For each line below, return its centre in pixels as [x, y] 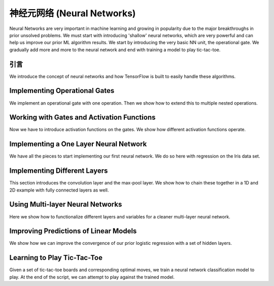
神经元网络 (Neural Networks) [73, 13]
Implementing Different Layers [59, 171]
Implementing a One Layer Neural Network [78, 144]
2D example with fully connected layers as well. [59, 190]
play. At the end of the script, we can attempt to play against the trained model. [92, 277]
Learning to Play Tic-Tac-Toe [56, 258]
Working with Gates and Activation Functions [82, 118]
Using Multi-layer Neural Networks [66, 204]
